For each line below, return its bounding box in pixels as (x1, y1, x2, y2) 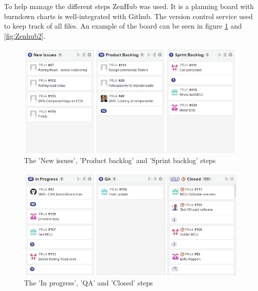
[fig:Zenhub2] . (4, 30, 46, 41)
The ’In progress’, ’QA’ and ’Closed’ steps (24, 277, 153, 288)
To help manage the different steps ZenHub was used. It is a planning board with (4, 1, 254, 11)
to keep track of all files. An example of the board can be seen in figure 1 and (4, 21, 242, 31)
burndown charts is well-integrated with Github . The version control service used (4, 11, 253, 21)
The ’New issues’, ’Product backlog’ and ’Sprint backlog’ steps (24, 155, 216, 166)
